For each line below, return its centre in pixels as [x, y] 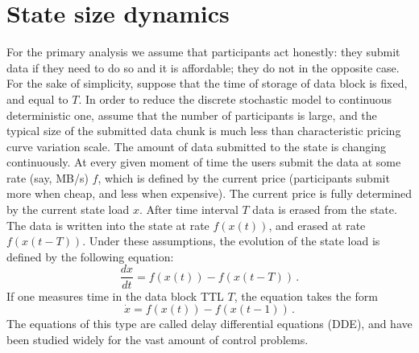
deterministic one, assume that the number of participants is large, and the [192, 115]
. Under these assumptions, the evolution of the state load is [231, 241]
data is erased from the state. [325, 209]
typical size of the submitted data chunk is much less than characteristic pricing [204, 131]
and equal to [37, 99]
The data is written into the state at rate [108, 225]
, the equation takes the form [306, 296]
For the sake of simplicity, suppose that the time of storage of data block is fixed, [207, 83]
